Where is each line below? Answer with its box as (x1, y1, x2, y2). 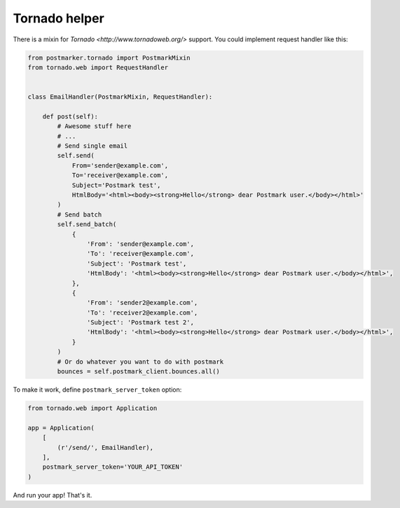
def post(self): (42, 112, 98, 121)
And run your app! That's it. (13, 490, 92, 499)
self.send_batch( (57, 221, 117, 228)
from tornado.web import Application (27, 404, 158, 412)
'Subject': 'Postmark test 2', (86, 319, 194, 327)
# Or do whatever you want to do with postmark (57, 357, 224, 366)
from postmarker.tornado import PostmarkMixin (27, 53, 191, 62)
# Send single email (57, 142, 128, 150)
